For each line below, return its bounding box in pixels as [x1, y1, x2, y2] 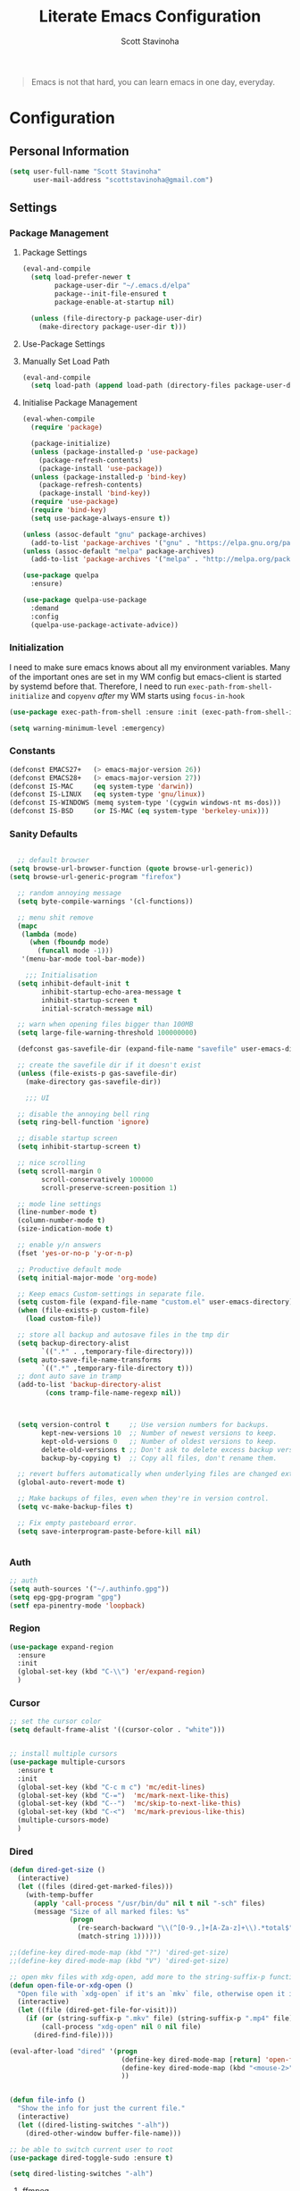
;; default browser [17, 856, 90, 865]
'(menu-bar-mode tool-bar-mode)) [21, 954, 146, 964]
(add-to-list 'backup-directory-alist [17, 1381, 162, 1389]
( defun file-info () [9, 2095, 87, 2105]
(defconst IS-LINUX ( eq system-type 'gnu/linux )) [9, 790, 205, 799]
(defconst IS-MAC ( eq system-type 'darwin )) [9, 782, 194, 791]
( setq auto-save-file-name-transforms [17, 1356, 162, 1364]
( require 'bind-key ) [30, 506, 107, 515]
